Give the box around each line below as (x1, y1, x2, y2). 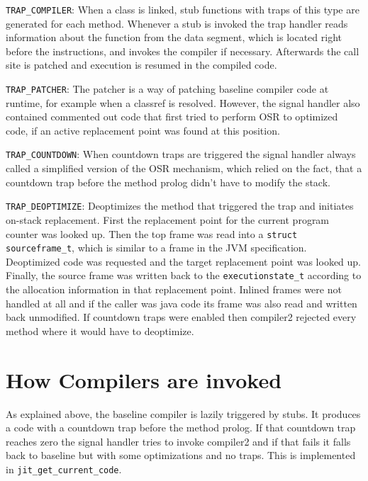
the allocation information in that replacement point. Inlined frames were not (6, 282, 342, 297)
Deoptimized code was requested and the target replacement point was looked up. (6, 254, 362, 268)
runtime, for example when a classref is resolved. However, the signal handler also (6, 95, 360, 110)
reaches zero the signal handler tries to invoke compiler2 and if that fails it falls (6, 434, 351, 448)
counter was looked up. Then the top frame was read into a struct (6, 226, 298, 241)
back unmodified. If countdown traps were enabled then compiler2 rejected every (6, 310, 357, 324)
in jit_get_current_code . (6, 462, 122, 476)
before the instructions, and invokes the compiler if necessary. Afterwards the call (6, 43, 359, 58)
